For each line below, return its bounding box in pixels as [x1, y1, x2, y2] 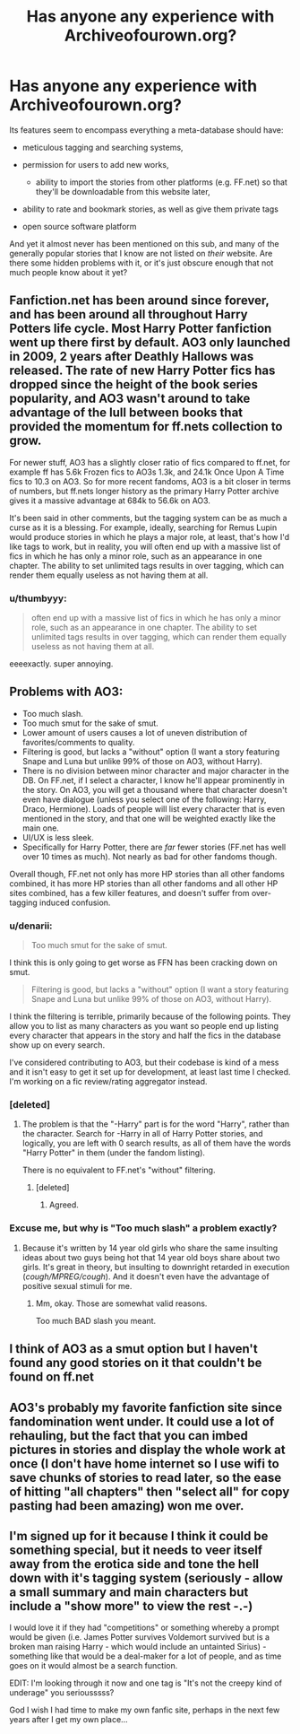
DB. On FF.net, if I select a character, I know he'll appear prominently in [21, 774, 285, 786]
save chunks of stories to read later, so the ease [9, 1469, 282, 1486]
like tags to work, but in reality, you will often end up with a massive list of [9, 541, 281, 552]
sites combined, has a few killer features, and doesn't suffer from [9, 887, 250, 898]
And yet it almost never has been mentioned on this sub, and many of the [9, 238, 279, 248]
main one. [21, 823, 60, 833]
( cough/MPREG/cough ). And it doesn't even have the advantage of [21, 1271, 270, 1282]
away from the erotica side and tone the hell [9, 1556, 260, 1572]
